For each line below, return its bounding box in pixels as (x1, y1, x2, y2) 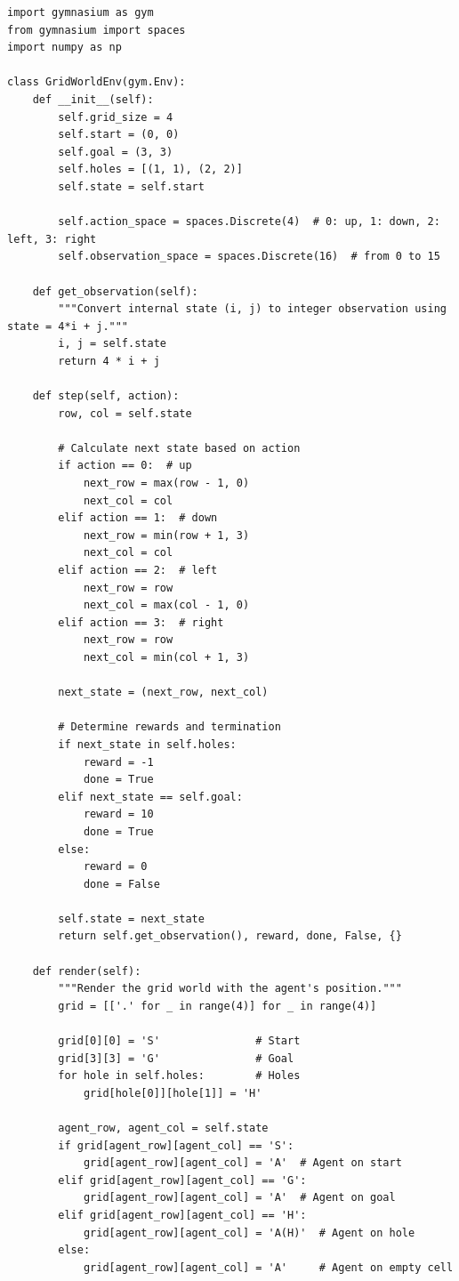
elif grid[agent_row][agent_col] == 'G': (58, 1173, 307, 1187)
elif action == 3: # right (58, 616, 224, 629)
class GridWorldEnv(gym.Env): (7, 76, 186, 89)
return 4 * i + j (58, 354, 160, 367)
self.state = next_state (58, 912, 205, 925)
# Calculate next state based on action (58, 441, 301, 455)
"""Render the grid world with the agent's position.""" (58, 982, 402, 995)
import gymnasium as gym (7, 6, 154, 19)
